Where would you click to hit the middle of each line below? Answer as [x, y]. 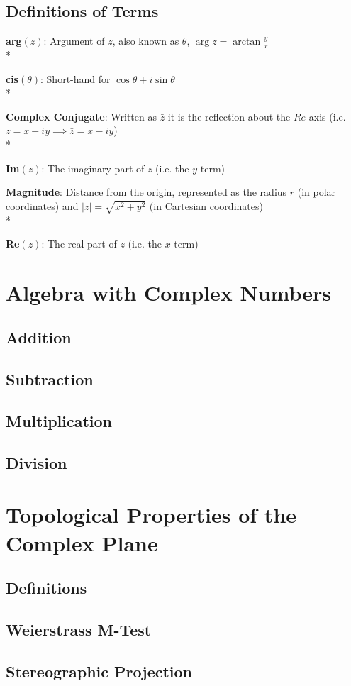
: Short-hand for [76, 78]
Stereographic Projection [99, 671]
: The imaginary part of [93, 168]
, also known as [146, 41]
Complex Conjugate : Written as [81, 116]
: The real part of [79, 244]
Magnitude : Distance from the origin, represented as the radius [146, 192]
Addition [39, 337]
